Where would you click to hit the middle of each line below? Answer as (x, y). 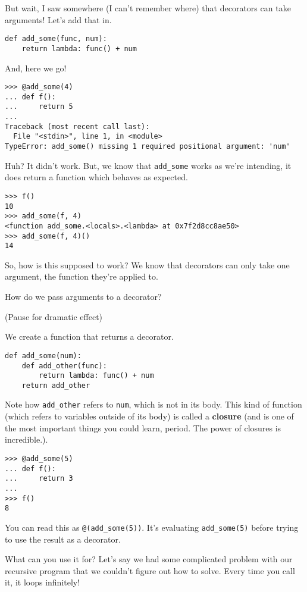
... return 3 (39, 479)
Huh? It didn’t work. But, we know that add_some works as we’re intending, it (148, 165)
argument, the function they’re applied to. (82, 276)
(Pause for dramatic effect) (54, 316)
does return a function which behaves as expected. (96, 177)
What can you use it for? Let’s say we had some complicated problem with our (149, 559)
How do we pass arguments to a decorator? (83, 297)
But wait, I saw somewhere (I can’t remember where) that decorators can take (148, 8)
